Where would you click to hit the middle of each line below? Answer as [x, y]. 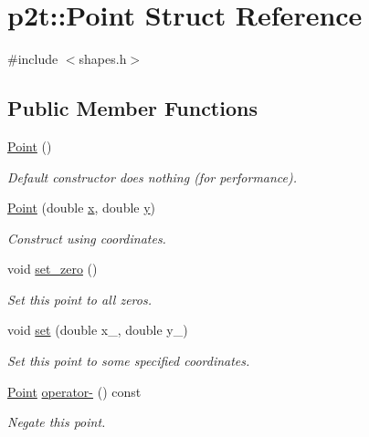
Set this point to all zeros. [79, 299]
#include [33, 59]
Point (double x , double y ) [82, 208]
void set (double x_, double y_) [98, 330]
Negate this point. [57, 422]
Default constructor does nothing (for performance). [153, 177]
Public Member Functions [132, 108]
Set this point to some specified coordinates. [129, 361]
